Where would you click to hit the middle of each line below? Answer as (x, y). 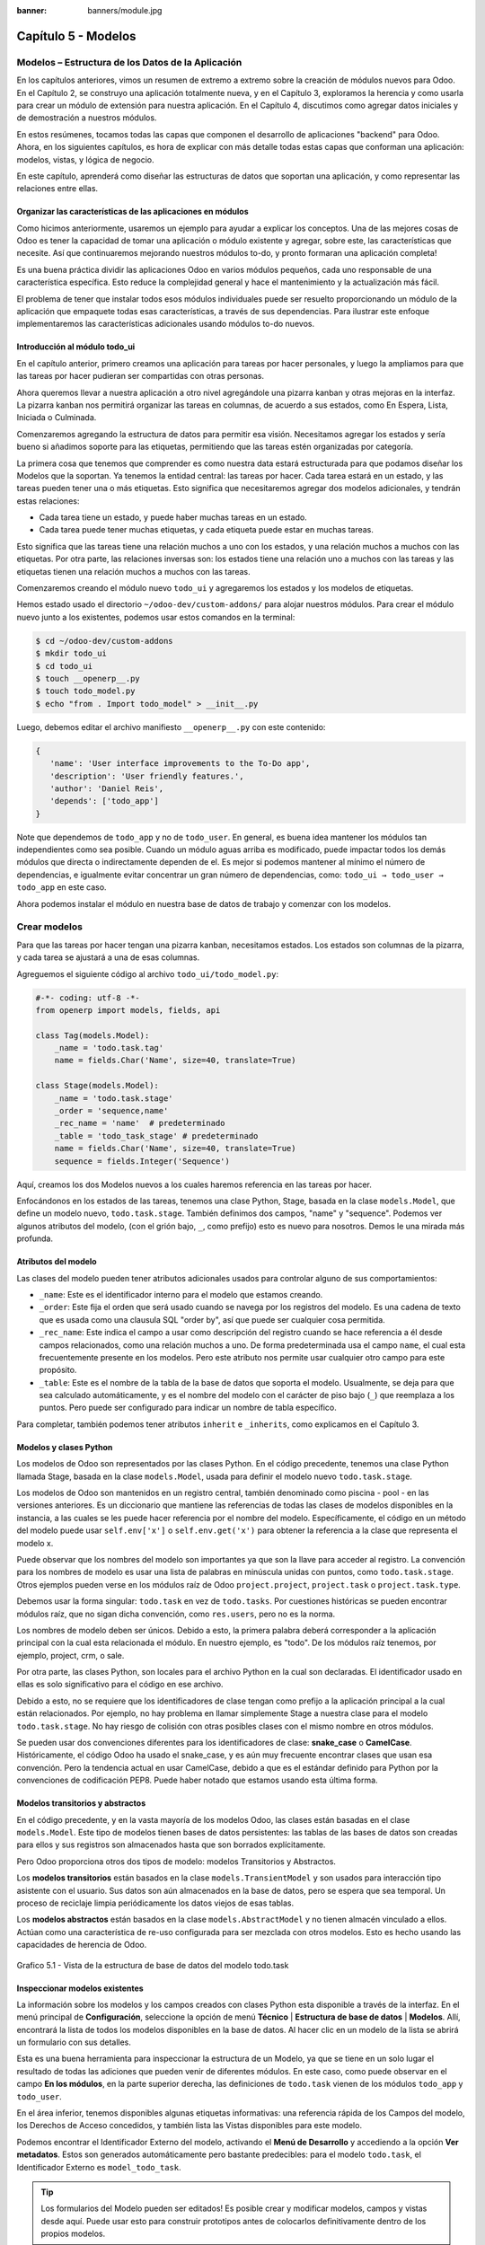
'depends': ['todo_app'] (104, 801)
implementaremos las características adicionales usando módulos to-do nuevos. (165, 324)
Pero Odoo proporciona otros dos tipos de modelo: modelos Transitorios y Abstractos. (176, 1861)
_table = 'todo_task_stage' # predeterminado (156, 1136)
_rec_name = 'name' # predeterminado (140, 1123)
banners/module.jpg (125, 10)
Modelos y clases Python (65, 1447)
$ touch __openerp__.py (88, 678)
